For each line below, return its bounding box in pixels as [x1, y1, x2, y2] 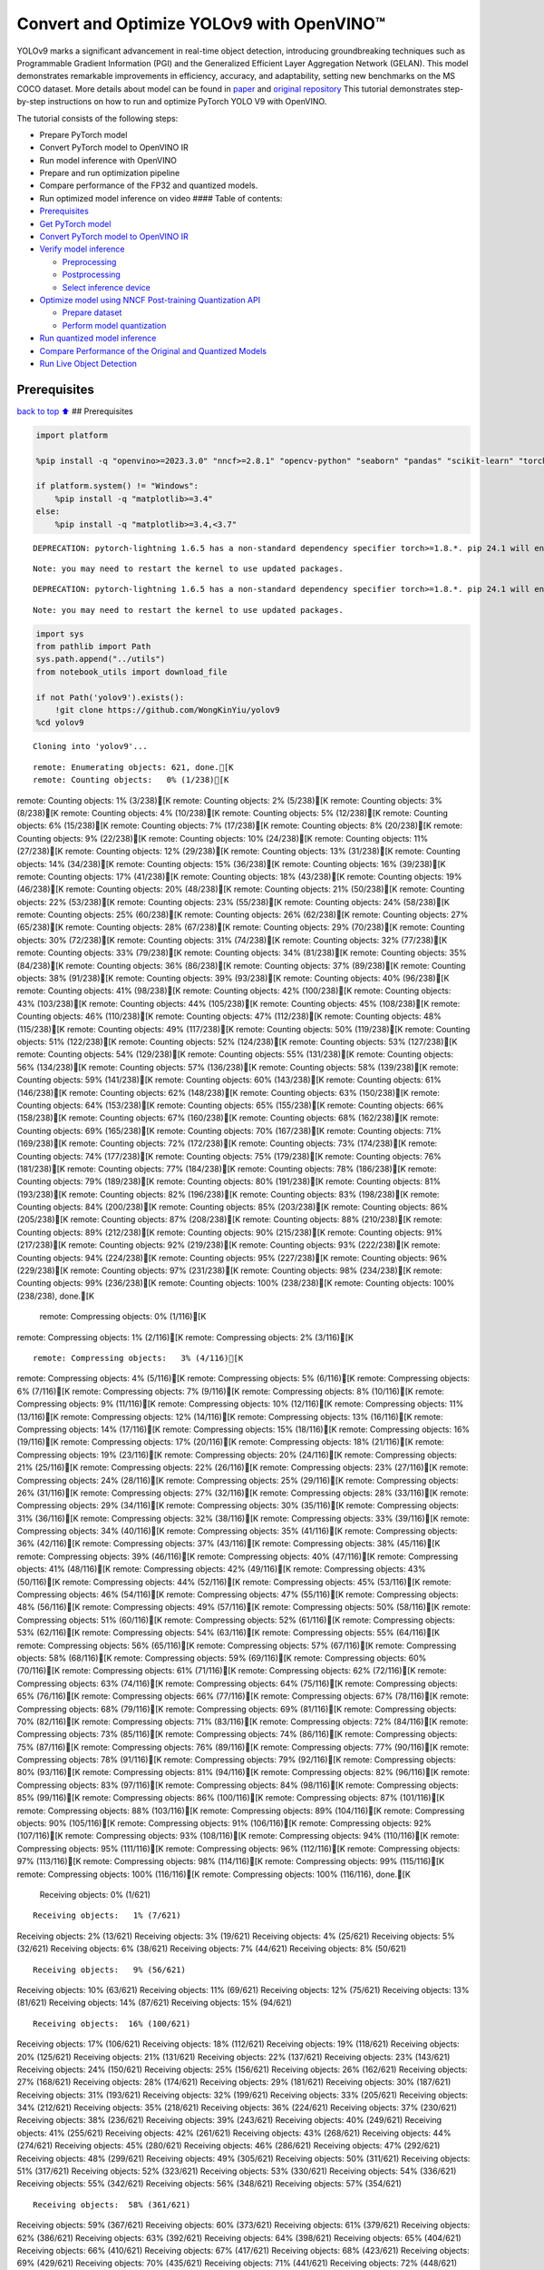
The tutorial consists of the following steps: [16, 113, 179, 123]
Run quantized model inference [39, 332, 157, 344]
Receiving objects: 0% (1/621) [39, 1890, 151, 1900]
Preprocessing [62, 256, 117, 267]
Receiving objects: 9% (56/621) [33, 1964, 186, 1975]
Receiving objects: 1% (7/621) [33, 1910, 181, 1920]
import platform [35, 429, 109, 440]
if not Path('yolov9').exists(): [35, 692, 185, 703]
